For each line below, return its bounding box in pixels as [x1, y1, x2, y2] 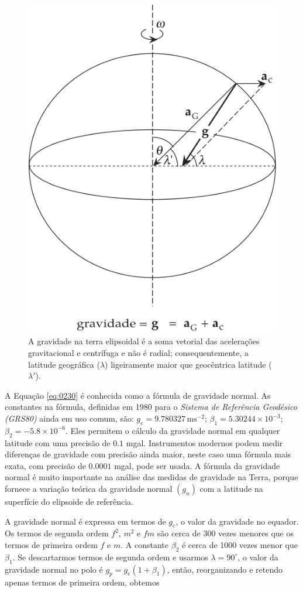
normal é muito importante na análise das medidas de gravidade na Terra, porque [5, 471, 298, 483]
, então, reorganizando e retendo [167, 563, 283, 575]
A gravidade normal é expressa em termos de [5, 515, 166, 527]
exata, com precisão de [5, 459, 86, 471]
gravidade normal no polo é [5, 563, 103, 575]
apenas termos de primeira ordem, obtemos [5, 576, 160, 588]
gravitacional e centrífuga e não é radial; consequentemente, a [28, 347, 249, 359]
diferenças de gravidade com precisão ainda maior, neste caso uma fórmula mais [5, 448, 291, 460]
